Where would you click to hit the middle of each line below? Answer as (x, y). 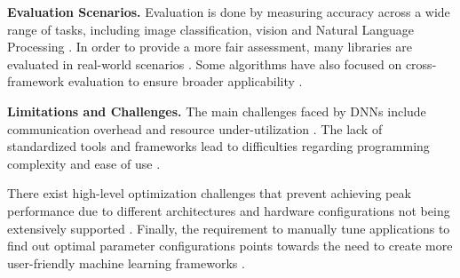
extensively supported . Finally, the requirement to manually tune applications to (229, 228)
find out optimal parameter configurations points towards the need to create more (230, 246)
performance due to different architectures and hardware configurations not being (229, 210)
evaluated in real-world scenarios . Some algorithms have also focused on (205, 64)
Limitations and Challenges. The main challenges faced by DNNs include (217, 111)
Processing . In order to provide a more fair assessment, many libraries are (210, 47)
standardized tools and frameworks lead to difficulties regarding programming (218, 146)
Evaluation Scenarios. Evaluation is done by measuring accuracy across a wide (229, 12)
